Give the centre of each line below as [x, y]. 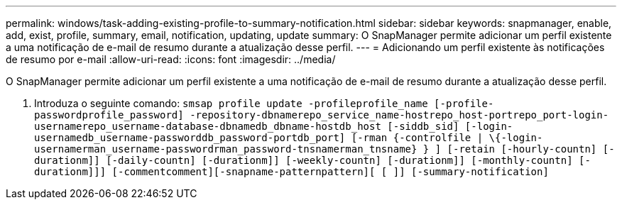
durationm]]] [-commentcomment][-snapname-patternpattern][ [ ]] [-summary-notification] [291, 172]
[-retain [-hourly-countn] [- [531, 149]
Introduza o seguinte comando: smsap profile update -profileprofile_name [231, 103]
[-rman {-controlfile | [417, 138]
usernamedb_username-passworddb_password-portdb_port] [190, 138]
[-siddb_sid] [423, 126]
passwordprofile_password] [109, 115]
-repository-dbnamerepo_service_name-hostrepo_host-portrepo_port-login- [399, 115]
